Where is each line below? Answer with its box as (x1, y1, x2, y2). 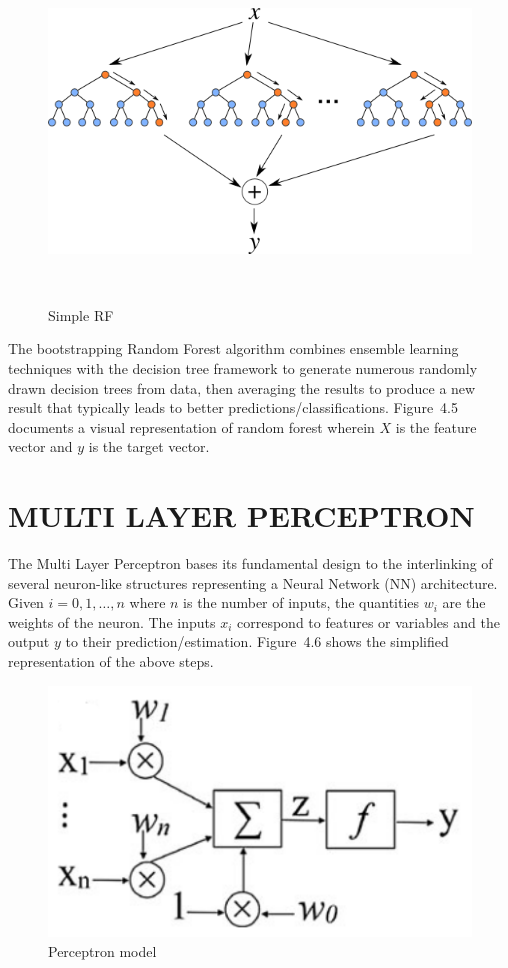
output (8, 631, 50, 652)
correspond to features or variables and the (237, 611, 500, 632)
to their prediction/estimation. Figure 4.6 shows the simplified (65, 631, 449, 652)
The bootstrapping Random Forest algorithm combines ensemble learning (8, 338, 459, 359)
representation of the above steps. (8, 651, 214, 671)
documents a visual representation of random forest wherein (8, 416, 375, 437)
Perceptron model (48, 941, 157, 962)
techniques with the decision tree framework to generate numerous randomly (8, 357, 478, 378)
